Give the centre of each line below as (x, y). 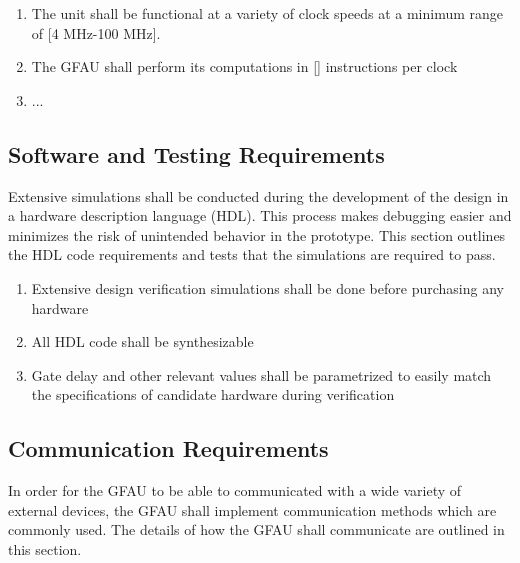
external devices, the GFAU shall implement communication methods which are (252, 509)
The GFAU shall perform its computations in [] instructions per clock (244, 66)
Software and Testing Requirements (196, 153)
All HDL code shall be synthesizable (142, 341)
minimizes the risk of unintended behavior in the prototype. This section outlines (257, 234)
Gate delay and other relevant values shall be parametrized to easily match (261, 374)
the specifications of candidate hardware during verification (213, 394)
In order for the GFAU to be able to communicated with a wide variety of (235, 490)
